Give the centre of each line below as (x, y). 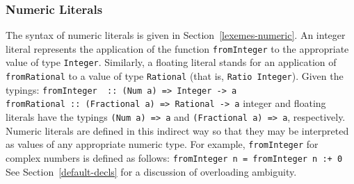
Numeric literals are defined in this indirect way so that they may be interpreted (177, 130)
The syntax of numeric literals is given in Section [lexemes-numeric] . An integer (176, 35)
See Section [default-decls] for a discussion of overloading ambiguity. (151, 171)
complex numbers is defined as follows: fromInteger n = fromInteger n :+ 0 (174, 158)
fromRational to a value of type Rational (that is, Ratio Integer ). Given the (175, 76)
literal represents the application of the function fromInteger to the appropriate (177, 48)
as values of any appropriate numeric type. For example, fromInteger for (162, 144)
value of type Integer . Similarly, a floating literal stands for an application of (171, 62)
